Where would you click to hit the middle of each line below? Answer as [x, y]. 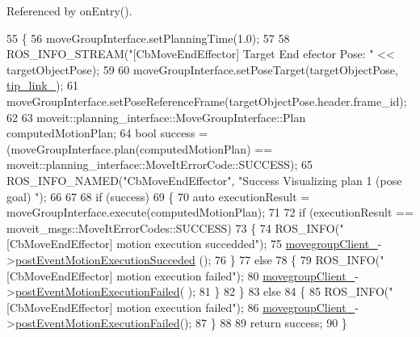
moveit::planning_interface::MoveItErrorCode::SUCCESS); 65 [160, 164]
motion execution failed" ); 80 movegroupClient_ [236, 275]
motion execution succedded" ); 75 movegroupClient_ [247, 244]
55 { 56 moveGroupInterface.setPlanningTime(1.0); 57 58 [148, 38]
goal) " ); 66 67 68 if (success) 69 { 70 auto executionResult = [158, 196]
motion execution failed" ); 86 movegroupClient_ [236, 307]
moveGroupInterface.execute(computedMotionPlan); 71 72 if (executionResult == [210, 212]
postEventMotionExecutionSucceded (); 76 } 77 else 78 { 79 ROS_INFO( [197, 259]
